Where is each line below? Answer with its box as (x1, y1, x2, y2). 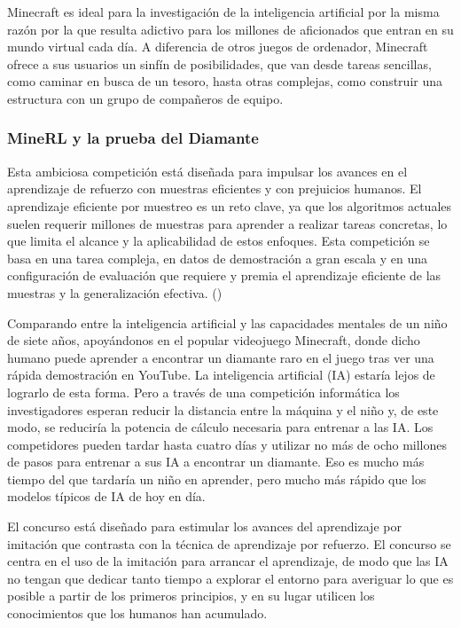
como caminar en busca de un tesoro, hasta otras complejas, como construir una (7, 72, 443, 90)
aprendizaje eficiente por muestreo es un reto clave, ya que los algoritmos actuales (7, 196, 452, 215)
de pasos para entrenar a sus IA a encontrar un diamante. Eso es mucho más (7, 452, 425, 471)
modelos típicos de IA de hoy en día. (7, 487, 206, 506)
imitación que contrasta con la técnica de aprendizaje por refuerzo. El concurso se (7, 534, 451, 553)
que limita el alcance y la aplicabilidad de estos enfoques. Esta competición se (7, 232, 430, 250)
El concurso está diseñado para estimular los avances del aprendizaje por (7, 517, 402, 536)
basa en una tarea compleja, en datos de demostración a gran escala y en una (7, 248, 428, 267)
